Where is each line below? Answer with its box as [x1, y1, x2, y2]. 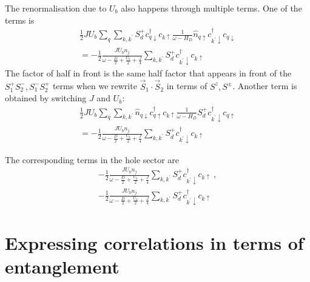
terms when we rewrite [52, 79, 137, 92]
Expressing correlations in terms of [5, 230, 304, 255]
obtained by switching [5, 92, 87, 104]
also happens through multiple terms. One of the [121, 2, 302, 14]
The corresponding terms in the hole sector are [5, 153, 180, 166]
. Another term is [232, 79, 297, 92]
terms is [5, 13, 35, 26]
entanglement [5, 254, 120, 279]
